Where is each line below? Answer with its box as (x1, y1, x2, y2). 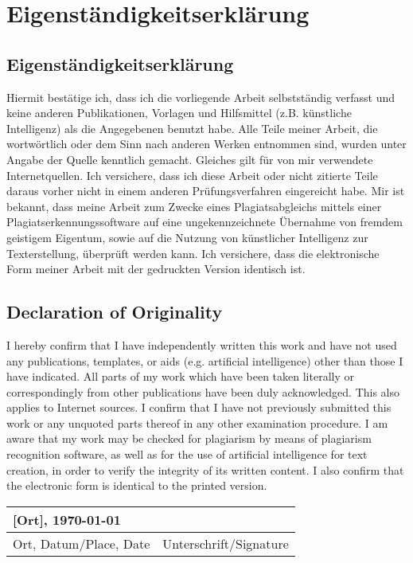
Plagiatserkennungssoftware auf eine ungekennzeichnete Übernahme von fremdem (6, 213, 403, 230)
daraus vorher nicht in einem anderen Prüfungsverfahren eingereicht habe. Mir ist (6, 182, 405, 199)
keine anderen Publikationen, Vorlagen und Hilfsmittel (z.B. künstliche (6, 104, 352, 121)
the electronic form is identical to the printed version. (6, 477, 267, 494)
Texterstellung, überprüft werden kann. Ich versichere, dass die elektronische (6, 244, 380, 261)
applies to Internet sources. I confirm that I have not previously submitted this (6, 399, 392, 416)
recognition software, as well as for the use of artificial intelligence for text (6, 446, 368, 463)
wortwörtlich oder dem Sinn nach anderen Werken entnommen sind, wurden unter (6, 135, 407, 152)
